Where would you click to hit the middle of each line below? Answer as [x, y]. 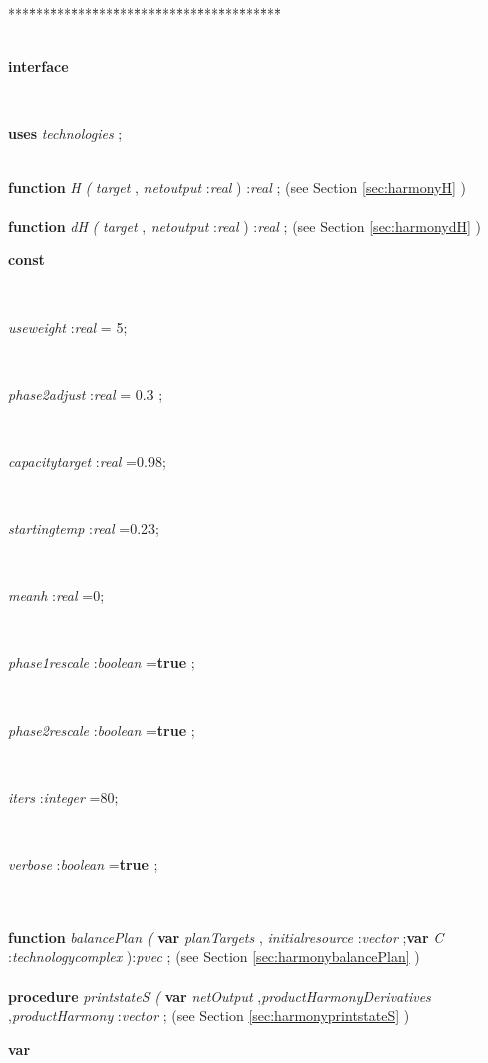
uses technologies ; [65, 133]
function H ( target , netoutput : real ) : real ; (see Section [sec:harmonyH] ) [237, 186]
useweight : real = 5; [68, 326]
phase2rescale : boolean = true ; [101, 729]
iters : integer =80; [63, 796]
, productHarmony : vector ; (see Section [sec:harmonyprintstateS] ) [209, 1015]
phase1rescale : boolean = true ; [101, 662]
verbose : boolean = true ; [83, 864]
